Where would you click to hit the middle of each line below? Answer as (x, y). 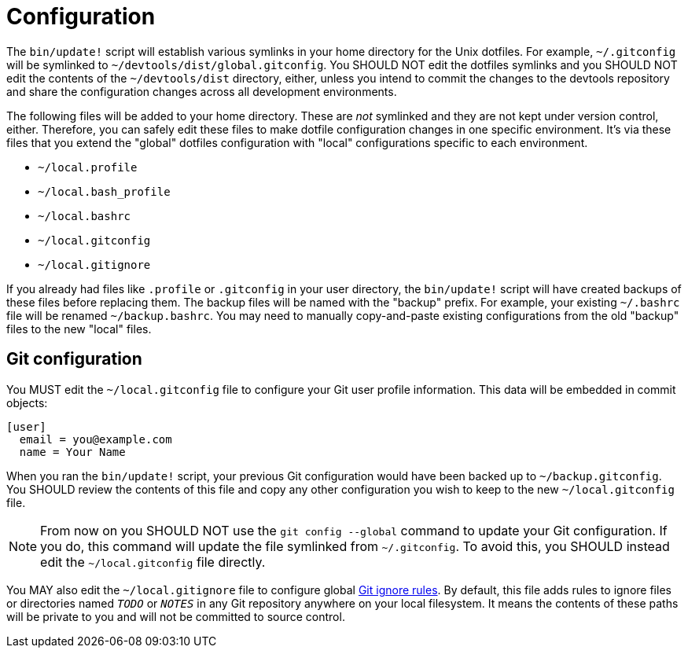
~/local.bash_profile (104, 191)
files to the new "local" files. (79, 329)
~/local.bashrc (85, 216)
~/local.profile (88, 167)
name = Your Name (72, 452)
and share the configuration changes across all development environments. (202, 91)
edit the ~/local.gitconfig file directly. (153, 562)
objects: (27, 402)
